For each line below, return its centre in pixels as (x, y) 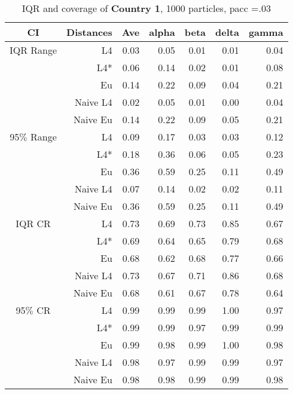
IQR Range (33, 50)
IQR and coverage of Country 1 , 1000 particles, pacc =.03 (146, 8)
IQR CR (33, 223)
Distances (89, 32)
